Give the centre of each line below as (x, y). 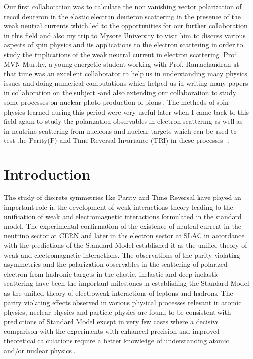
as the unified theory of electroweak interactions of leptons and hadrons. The (118, 292)
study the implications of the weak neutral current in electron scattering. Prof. (121, 54)
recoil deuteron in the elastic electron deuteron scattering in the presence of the (122, 16)
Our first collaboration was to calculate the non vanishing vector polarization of (123, 6)
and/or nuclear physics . (40, 350)
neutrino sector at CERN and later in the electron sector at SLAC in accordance (124, 235)
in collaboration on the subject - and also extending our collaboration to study (120, 92)
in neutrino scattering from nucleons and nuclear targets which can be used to (120, 130)
